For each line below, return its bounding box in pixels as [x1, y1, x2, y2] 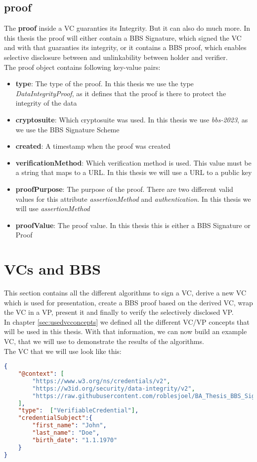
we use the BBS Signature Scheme [15, 124, 120, 134]
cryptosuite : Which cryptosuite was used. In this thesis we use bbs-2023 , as [15, 114, 248, 124]
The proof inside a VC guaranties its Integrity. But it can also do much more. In [4, 23, 251, 33]
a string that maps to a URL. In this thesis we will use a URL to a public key [15, 167, 252, 177]
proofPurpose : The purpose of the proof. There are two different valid [15, 183, 233, 194]
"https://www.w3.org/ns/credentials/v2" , [32, 377, 171, 385]
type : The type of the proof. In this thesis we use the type [15, 78, 194, 89]
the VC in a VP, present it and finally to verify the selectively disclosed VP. [4, 307, 234, 317]
